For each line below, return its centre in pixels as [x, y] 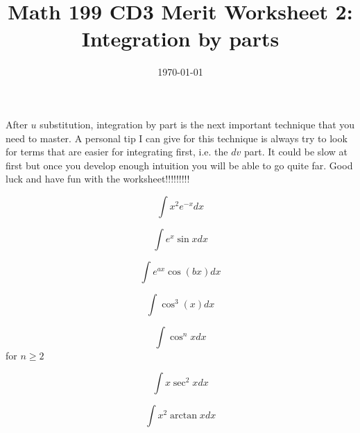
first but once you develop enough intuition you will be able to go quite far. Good [179, 165]
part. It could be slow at [296, 152]
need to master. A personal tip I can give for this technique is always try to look [177, 138]
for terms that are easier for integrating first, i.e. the [117, 152]
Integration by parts [180, 39]
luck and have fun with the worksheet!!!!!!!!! [98, 179]
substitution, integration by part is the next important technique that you [197, 124]
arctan [183, 416]
